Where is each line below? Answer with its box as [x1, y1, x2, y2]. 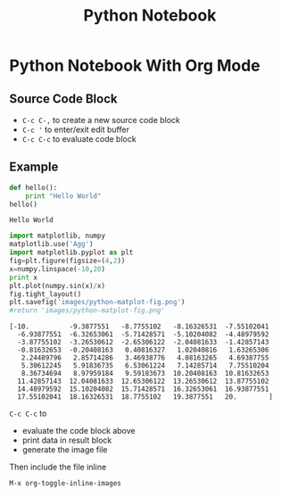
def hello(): [9, 183, 58, 192]
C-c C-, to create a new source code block [21, 115, 181, 125]
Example [9, 160, 59, 175]
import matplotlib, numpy [9, 231, 105, 241]
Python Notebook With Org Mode [9, 55, 260, 76]
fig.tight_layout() [9, 289, 82, 299]
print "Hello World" [25, 191, 102, 201]
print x [9, 273, 38, 282]
